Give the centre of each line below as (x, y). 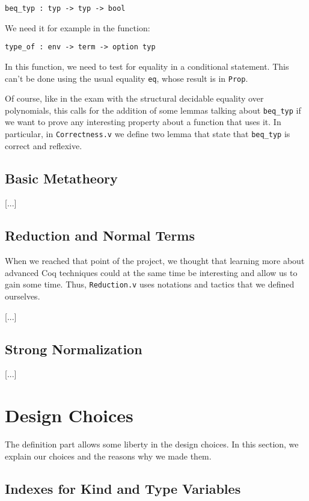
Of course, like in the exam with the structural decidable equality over (134, 98)
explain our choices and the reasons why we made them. (108, 456)
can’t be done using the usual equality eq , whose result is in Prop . (127, 78)
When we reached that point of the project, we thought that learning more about (155, 261)
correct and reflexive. (44, 145)
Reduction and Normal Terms (100, 235)
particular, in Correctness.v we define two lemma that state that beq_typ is (148, 134)
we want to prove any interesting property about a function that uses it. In (143, 122)
